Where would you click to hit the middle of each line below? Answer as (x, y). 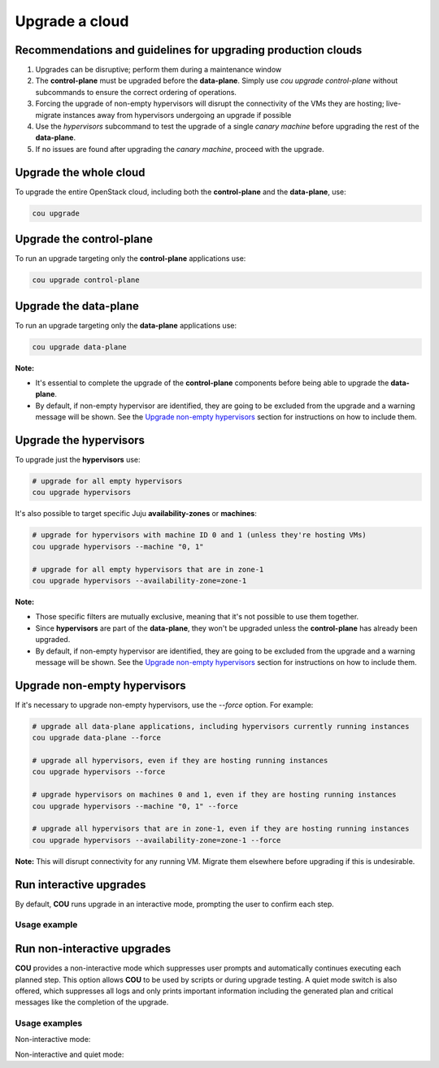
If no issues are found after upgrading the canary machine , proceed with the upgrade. (180, 149)
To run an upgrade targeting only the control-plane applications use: (130, 258)
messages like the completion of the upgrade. (92, 1002)
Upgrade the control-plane (84, 239)
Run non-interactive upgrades (93, 949)
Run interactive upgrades (80, 885)
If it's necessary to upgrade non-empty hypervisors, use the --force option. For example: (164, 705)
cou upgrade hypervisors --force (99, 772)
